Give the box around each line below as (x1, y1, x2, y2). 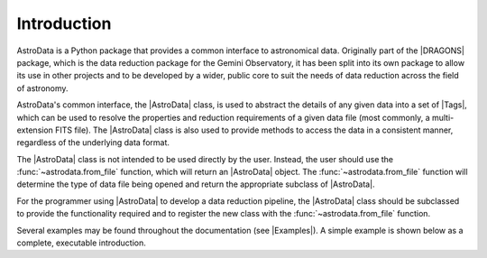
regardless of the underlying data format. (16, 137, 170, 148)
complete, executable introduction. (16, 237, 146, 248)
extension (16, 124, 54, 135)
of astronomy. (16, 82, 69, 94)
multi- (431, 112, 455, 123)
